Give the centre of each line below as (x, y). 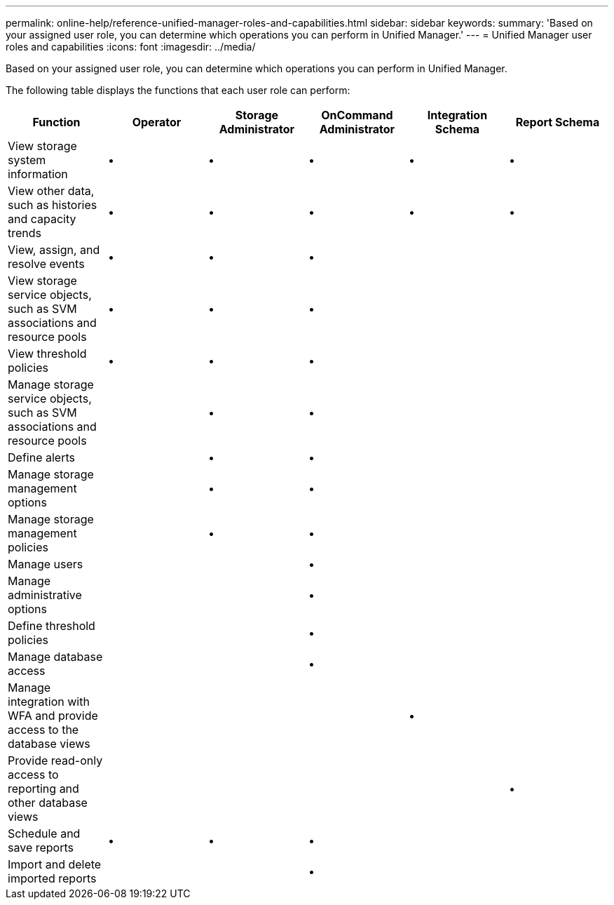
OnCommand (357, 115)
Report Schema (558, 122)
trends (25, 233)
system (27, 160)
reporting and (43, 789)
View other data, (51, 191)
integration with (49, 702)
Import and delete (55, 864)
